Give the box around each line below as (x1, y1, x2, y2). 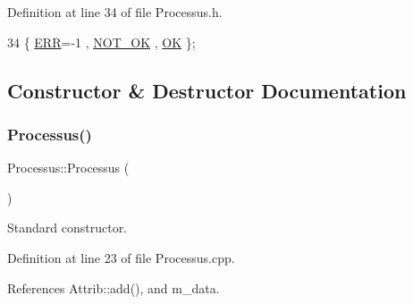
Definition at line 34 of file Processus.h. (7, 3, 223, 21)
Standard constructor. (7, 218, 128, 237)
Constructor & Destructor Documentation (7, 76, 407, 104)
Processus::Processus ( (7, 158, 130, 177)
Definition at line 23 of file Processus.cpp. (7, 248, 235, 266)
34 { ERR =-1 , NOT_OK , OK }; (7, 32, 196, 51)
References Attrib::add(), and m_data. (7, 278, 220, 297)
